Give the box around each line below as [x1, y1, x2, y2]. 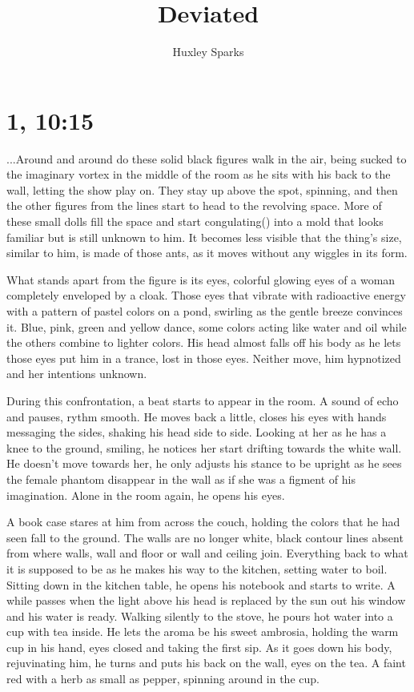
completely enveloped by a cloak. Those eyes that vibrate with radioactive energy [6, 287, 406, 304]
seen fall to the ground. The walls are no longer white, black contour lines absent [6, 529, 404, 545]
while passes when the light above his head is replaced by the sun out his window [6, 592, 406, 609]
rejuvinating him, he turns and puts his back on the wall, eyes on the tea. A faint [6, 654, 406, 671]
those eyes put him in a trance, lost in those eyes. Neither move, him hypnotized [6, 349, 401, 366]
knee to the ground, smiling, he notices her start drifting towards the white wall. [6, 439, 402, 456]
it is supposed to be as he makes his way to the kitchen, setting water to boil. [6, 560, 388, 577]
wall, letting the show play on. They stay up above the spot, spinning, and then [6, 181, 398, 198]
